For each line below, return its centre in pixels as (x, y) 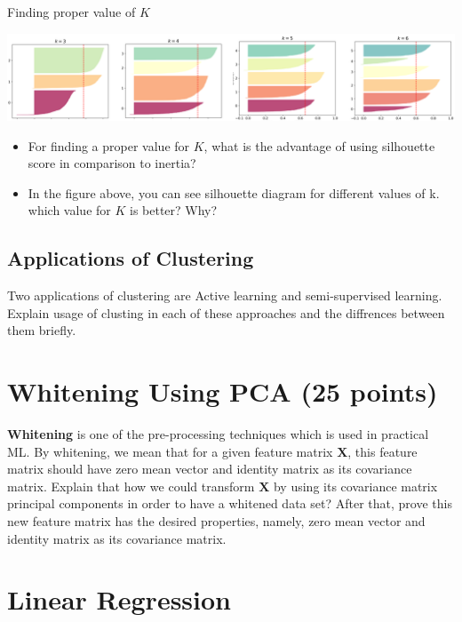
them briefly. (42, 330)
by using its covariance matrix (355, 486)
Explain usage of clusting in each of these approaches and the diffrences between (226, 312)
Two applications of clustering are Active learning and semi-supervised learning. (225, 295)
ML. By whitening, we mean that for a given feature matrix (170, 451)
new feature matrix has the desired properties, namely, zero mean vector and (216, 521)
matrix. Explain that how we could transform (131, 486)
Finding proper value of (72, 12)
